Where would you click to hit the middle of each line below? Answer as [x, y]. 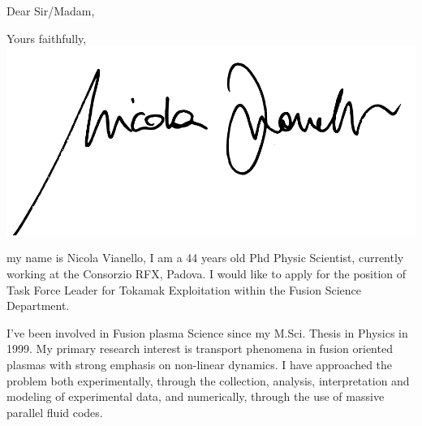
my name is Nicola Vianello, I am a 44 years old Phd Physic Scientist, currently [205, 258]
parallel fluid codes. [55, 412]
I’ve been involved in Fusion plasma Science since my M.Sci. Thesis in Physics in [207, 332]
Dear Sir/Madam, [51, 11]
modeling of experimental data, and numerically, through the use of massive [196, 396]
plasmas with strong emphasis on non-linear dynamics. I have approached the [200, 364]
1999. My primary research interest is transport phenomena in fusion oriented [200, 349]
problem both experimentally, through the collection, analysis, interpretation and [208, 380]
